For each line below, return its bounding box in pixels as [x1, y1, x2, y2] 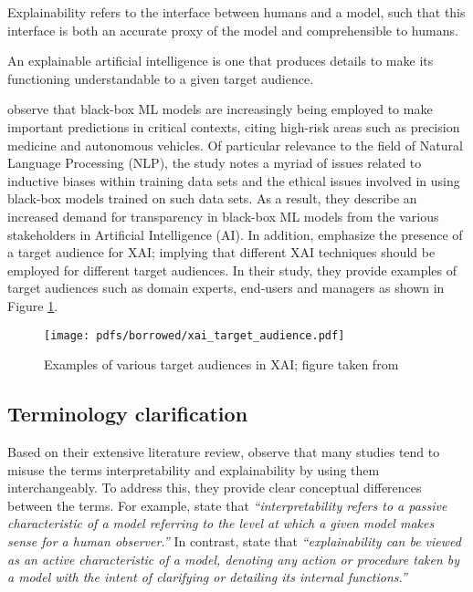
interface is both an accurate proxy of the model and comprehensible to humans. [7, 20, 458, 39]
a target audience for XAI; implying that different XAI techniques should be [7, 243, 436, 262]
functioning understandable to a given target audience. [7, 68, 314, 88]
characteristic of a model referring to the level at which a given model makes [7, 514, 435, 533]
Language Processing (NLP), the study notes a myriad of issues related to [7, 153, 422, 172]
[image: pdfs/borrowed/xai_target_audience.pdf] [44, 328, 345, 342]
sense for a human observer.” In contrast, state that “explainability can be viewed [7, 531, 461, 550]
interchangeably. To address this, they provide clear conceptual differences [7, 478, 422, 497]
